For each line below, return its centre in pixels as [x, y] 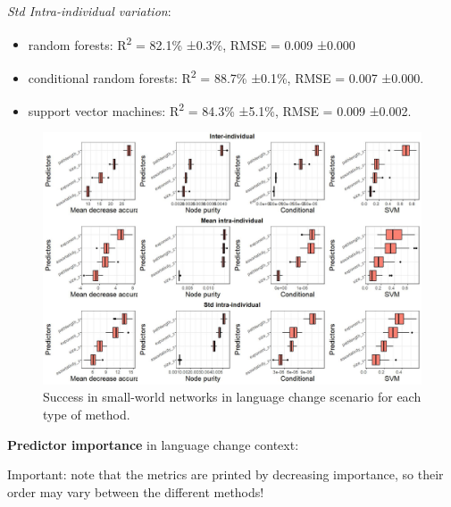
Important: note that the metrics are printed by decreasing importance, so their [225, 474]
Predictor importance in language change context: [153, 444]
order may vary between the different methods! [136, 491]
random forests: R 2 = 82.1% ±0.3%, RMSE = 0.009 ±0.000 [192, 43]
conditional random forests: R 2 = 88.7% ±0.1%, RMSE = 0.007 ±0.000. [226, 76]
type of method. [87, 414]
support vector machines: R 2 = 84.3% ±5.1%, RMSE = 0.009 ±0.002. [220, 109]
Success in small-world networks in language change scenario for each [232, 397]
